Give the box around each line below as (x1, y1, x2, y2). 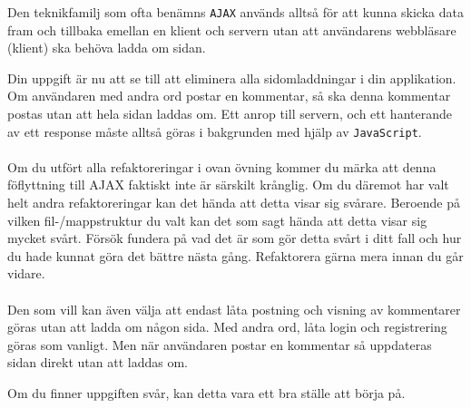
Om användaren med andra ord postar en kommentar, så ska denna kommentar (7, 86, 451, 105)
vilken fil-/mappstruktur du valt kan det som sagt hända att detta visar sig (7, 210, 427, 229)
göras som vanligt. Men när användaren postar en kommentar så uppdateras (7, 335, 432, 354)
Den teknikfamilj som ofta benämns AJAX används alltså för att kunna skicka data (7, 3, 464, 21)
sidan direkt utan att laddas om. (7, 353, 188, 372)
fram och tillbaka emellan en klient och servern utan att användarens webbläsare (7, 20, 456, 39)
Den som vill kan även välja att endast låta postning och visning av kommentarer (7, 299, 461, 318)
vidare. (7, 264, 45, 283)
